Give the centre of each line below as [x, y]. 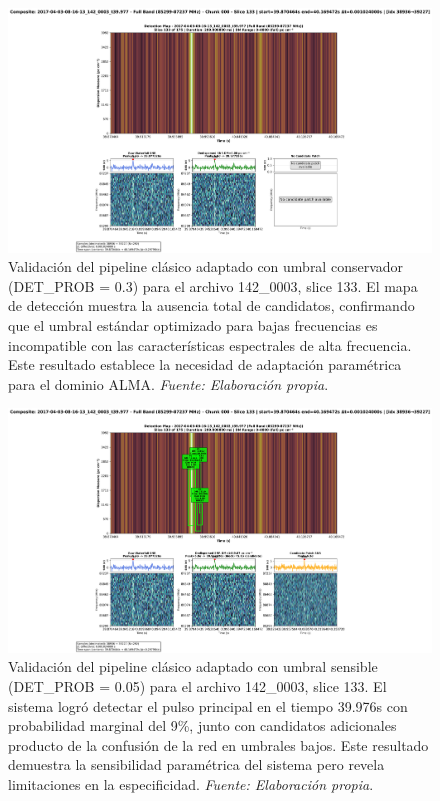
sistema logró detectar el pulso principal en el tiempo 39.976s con [208, 705]
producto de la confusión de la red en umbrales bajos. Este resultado [218, 744]
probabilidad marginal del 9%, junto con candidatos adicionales [202, 725]
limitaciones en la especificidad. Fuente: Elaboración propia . [191, 783]
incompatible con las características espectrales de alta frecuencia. [210, 344]
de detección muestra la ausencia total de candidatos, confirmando [211, 305]
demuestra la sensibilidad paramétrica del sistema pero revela [196, 764]
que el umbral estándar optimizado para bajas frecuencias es [193, 324]
